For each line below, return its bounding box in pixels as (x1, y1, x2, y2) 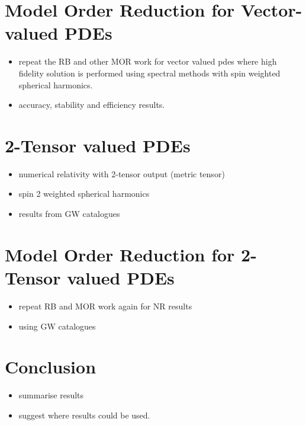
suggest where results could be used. (18, 408, 150, 421)
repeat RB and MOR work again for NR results (18, 299, 192, 312)
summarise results (18, 389, 84, 401)
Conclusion (5, 354, 96, 379)
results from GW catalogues (18, 207, 120, 219)
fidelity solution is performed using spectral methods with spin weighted (18, 66, 281, 79)
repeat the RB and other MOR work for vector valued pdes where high (18, 55, 277, 68)
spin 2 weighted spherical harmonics (18, 187, 150, 200)
